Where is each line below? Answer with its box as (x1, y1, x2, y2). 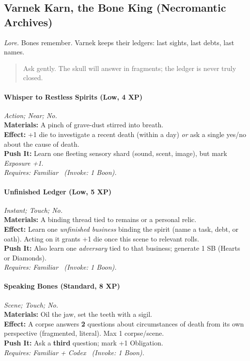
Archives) (4, 14, 53, 29)
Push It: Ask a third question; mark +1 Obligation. (4, 338, 163, 348)
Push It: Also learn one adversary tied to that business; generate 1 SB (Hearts (4, 243, 240, 253)
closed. (23, 72, 43, 83)
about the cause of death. (4, 138, 79, 149)
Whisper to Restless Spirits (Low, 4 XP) (4, 91, 143, 102)
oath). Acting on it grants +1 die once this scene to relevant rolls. (4, 233, 199, 243)
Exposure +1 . (4, 157, 44, 168)
